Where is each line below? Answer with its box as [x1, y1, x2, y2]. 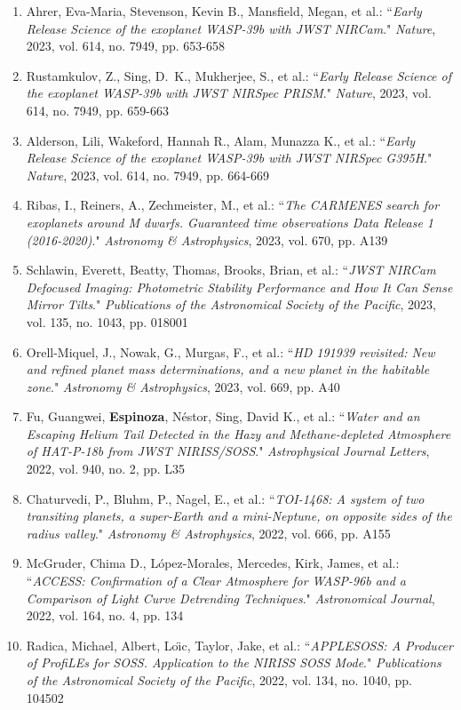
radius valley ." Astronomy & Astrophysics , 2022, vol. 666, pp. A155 [26, 523, 391, 542]
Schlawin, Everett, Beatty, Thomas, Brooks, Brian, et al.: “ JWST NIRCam [26, 260, 436, 279]
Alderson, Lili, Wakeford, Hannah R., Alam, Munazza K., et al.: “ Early [26, 131, 415, 149]
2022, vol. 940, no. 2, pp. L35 [26, 459, 186, 478]
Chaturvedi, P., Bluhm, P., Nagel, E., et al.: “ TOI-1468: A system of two [26, 489, 425, 507]
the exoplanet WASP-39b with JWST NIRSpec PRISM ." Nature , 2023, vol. [26, 84, 432, 102]
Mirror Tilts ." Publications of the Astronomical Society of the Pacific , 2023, [26, 295, 437, 314]
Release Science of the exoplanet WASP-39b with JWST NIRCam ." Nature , [26, 19, 436, 37]
